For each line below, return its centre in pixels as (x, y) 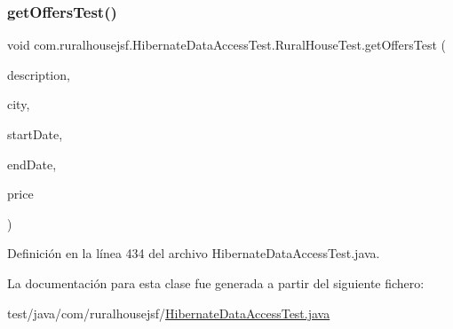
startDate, (35, 134)
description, (39, 74)
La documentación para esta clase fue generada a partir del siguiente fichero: (216, 282)
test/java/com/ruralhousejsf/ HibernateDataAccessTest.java (169, 313)
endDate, (32, 164)
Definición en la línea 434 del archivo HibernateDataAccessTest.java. (194, 253)
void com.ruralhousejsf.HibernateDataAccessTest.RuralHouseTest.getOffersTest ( (226, 45)
